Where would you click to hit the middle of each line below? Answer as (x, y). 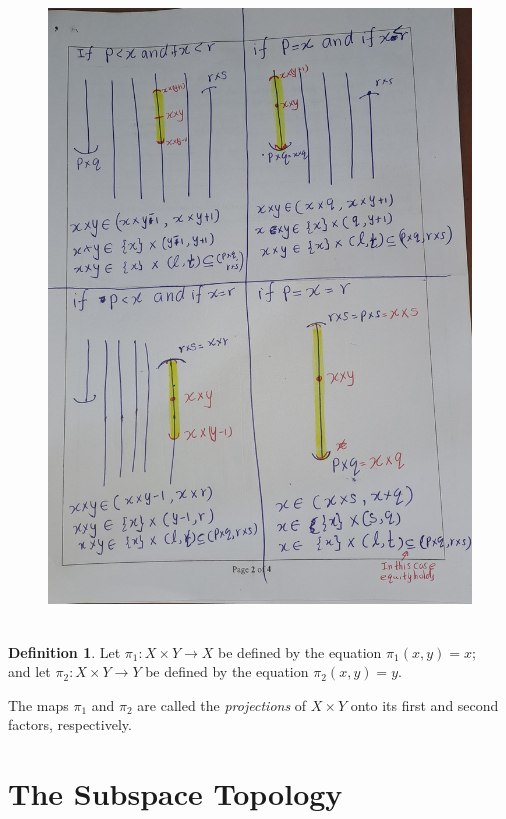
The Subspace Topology (175, 793)
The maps (38, 704)
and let (29, 671)
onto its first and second (424, 704)
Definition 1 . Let (64, 651)
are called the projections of (222, 704)
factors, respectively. (70, 724)
